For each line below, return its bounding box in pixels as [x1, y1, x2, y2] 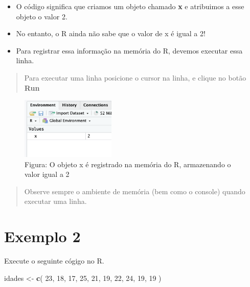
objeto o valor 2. [16, 11, 67, 21]
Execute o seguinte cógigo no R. [4, 255, 104, 266]
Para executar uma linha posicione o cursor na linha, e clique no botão [24, 72, 246, 83]
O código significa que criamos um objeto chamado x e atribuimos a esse [16, 1, 244, 11]
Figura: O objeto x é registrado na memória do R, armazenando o [25, 159, 231, 169]
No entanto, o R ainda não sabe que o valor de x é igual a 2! [16, 28, 206, 39]
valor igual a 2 [25, 169, 70, 179]
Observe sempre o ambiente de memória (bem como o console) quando [24, 186, 245, 196]
